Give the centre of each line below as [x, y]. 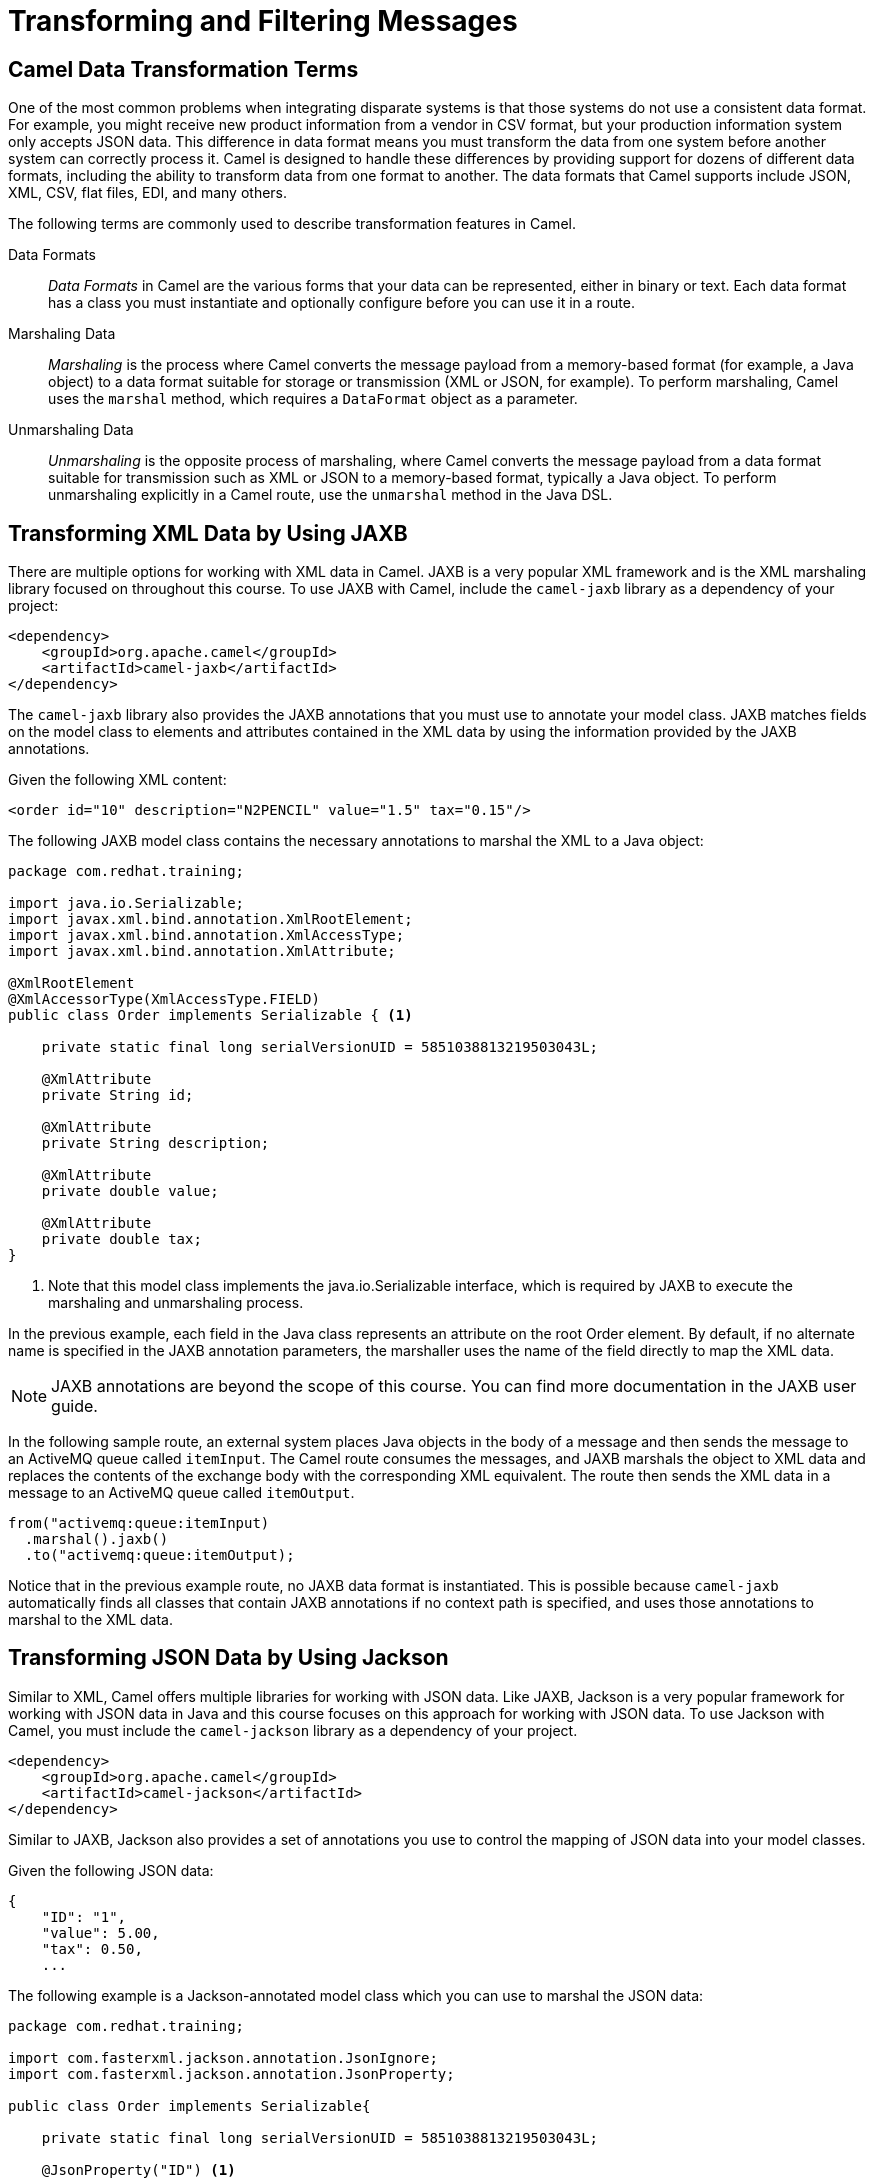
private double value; [130, 1191]
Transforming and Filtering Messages [263, 21]
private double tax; [121, 1239]
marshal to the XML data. [91, 1620]
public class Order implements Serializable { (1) [210, 1015]
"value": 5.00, [100, 1932]
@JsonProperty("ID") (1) [138, 2169]
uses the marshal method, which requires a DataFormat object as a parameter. [313, 399]
